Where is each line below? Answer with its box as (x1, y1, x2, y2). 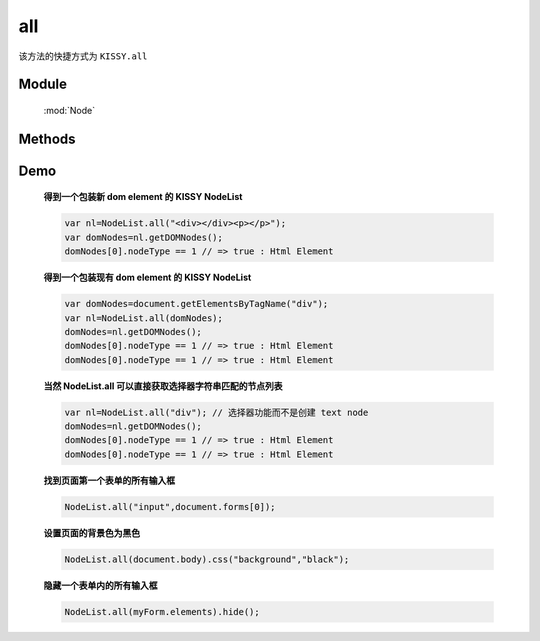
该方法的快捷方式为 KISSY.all (18, 50, 148, 62)
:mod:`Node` (43, 104, 96, 116)
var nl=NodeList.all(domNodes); (64, 312, 224, 324)
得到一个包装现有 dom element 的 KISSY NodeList (43, 271, 252, 284)
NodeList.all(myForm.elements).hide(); (64, 606, 260, 617)
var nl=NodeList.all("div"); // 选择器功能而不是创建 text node (64, 406, 369, 418)
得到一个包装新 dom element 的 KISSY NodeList (43, 191, 243, 203)
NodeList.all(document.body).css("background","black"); (64, 553, 350, 565)
